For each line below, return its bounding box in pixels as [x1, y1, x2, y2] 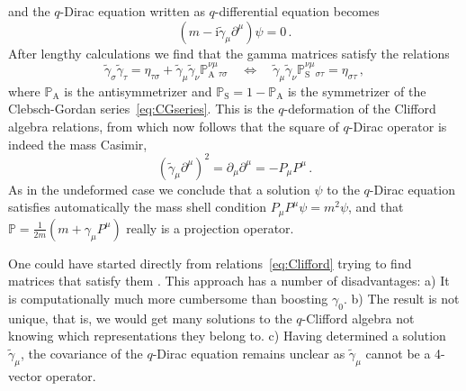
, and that [348, 197, 404, 216]
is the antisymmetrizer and [64, 81, 212, 100]
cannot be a [365, 343, 431, 362]
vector [8, 366, 42, 385]
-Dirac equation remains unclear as [152, 343, 345, 362]
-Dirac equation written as [59, 2, 205, 20]
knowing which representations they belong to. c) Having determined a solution [8, 326, 446, 345]
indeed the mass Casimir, [8, 134, 148, 153]
